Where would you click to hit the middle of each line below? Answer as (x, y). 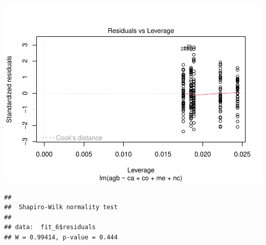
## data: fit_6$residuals (50, 227)
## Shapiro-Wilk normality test (61, 207)
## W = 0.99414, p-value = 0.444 (61, 237)
